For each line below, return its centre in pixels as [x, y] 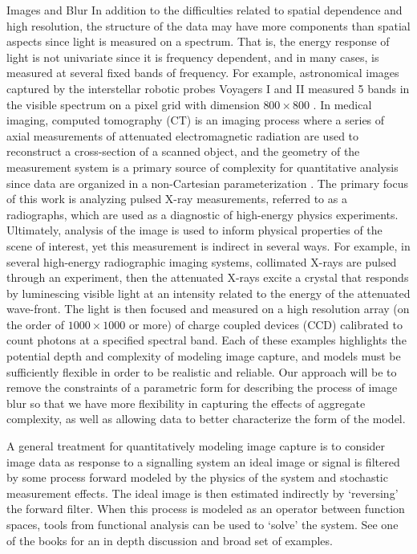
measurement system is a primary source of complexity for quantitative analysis [202, 167]
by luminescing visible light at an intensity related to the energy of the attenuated [208, 293]
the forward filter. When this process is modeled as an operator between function [206, 509]
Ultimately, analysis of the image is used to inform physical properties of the [194, 230]
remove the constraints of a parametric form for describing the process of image [202, 387]
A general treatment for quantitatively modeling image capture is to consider [196, 446]
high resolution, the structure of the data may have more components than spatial [208, 25]
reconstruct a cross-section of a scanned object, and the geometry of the [183, 151]
